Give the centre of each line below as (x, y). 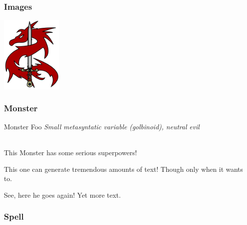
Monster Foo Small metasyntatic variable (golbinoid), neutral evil (102, 126)
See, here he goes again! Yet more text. (62, 194)
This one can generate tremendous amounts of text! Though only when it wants (123, 169)
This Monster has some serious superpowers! (70, 152)
